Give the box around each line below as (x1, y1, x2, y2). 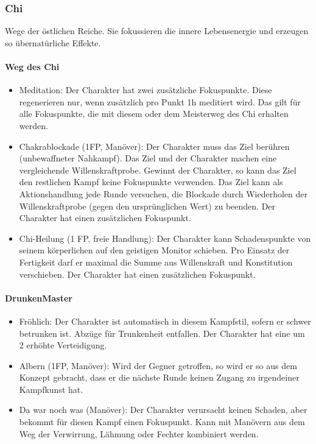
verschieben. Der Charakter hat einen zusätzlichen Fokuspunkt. (19, 267, 256, 280)
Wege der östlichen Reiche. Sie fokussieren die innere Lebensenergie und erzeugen (5, 24, 309, 37)
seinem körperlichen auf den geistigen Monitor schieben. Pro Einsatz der (19, 244, 290, 256)
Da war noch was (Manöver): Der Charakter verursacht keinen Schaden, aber (19, 403, 307, 416)
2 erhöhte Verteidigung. (19, 339, 107, 351)
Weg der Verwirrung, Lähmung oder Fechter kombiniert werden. (19, 427, 259, 440)
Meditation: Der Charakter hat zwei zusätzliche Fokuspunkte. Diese (19, 83, 272, 96)
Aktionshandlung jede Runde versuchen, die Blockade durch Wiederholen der (19, 187, 308, 200)
